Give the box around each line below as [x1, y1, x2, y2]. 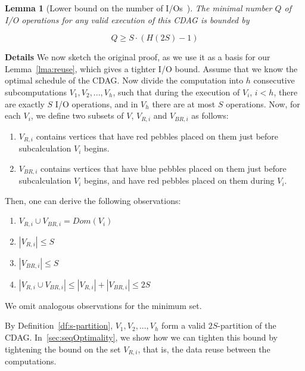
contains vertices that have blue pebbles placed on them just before [41, 162, 287, 174]
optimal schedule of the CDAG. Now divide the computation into [5, 74, 244, 86]
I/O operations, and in [55, 97, 138, 110]
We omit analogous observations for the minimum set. [5, 299, 202, 311]
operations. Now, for [226, 97, 300, 110]
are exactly [5, 97, 45, 110]
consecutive [253, 74, 295, 86]
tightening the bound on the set [5, 342, 121, 355]
